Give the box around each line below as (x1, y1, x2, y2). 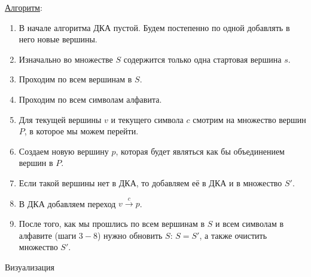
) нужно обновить (97, 229, 163, 241)
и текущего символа (111, 113, 184, 125)
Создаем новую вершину (19, 144, 109, 157)
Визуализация (5, 260, 54, 273)
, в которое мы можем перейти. (24, 125, 139, 137)
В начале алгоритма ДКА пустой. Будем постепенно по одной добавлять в (19, 21, 290, 33)
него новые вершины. (19, 33, 97, 45)
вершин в (19, 156, 53, 169)
